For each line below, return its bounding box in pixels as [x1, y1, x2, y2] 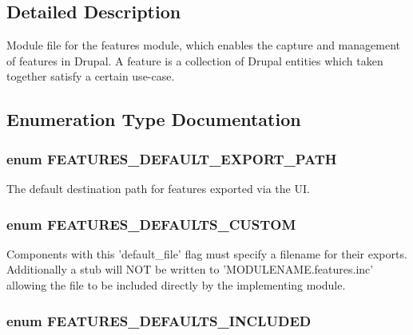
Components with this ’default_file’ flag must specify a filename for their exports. [6, 245, 407, 262]
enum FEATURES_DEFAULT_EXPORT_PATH [6, 148, 337, 168]
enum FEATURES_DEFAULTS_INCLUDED [6, 310, 312, 330]
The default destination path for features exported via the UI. [6, 179, 310, 196]
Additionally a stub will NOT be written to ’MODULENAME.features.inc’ [6, 261, 374, 278]
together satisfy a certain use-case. [6, 68, 175, 85]
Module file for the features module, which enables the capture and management [6, 37, 400, 53]
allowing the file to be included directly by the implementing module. [6, 276, 346, 293]
